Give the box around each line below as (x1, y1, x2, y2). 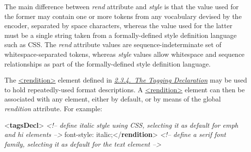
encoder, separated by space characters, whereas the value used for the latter (4, 20, 233, 31)
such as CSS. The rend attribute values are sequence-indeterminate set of (4, 39, 221, 50)
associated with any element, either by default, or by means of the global (4, 94, 221, 104)
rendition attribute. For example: (4, 103, 102, 113)
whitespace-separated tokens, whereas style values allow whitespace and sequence (4, 49, 245, 59)
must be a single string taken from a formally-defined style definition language (4, 30, 237, 40)
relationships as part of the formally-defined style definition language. (4, 58, 211, 68)
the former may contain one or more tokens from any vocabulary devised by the (4, 11, 242, 21)
